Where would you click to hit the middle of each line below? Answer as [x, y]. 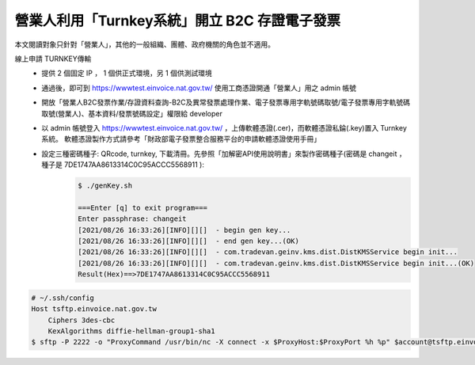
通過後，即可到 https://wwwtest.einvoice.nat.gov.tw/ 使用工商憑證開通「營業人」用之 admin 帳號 [199, 88]
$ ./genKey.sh [105, 186]
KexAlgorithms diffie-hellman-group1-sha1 [131, 331]
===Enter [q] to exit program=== [142, 207]
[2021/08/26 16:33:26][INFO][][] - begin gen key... [184, 230]
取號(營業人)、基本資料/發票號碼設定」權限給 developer [132, 113]
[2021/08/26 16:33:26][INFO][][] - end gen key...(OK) [189, 241]
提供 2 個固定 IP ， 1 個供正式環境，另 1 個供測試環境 [127, 73]
